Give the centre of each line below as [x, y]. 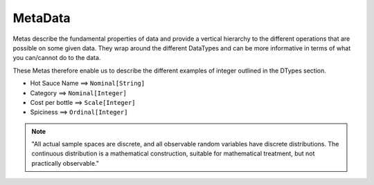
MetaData [42, 18]
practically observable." [65, 163]
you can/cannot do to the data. [57, 58]
